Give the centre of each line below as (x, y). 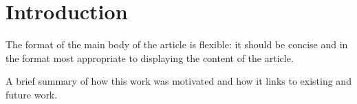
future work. (32, 94)
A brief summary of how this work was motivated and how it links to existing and (178, 81)
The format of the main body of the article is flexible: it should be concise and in (177, 44)
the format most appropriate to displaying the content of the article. (150, 58)
